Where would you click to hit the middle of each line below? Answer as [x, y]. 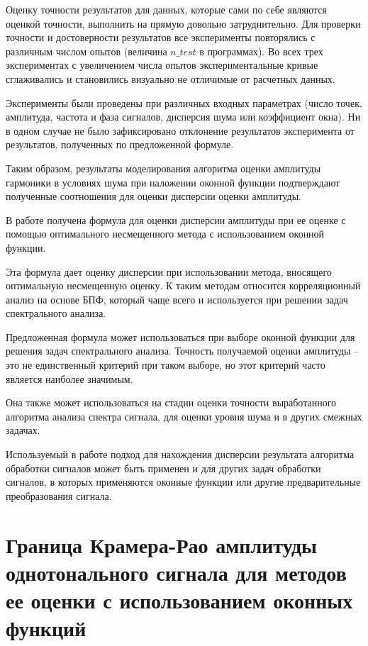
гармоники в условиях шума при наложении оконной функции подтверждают [173, 182]
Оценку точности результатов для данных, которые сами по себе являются [167, 9]
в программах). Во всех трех [261, 51]
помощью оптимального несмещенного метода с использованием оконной [165, 234]
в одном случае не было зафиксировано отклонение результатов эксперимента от [180, 130]
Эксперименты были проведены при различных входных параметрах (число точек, [184, 102]
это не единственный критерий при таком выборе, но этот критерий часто [166, 365]
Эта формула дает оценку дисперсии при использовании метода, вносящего [169, 271]
